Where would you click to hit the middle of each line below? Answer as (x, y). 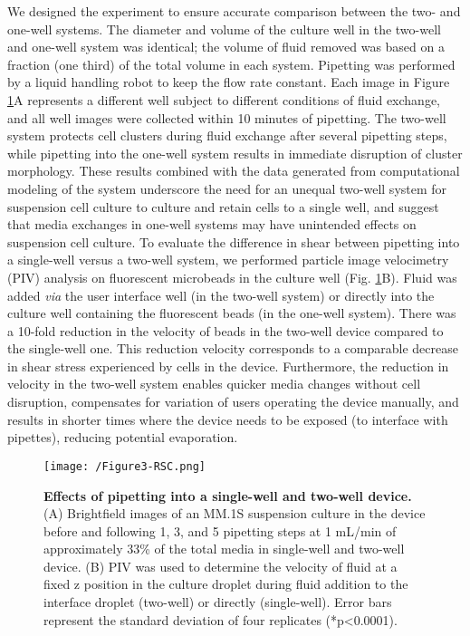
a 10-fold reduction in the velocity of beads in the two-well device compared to (225, 330)
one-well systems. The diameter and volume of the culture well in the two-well (224, 29)
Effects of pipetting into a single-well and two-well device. (228, 495)
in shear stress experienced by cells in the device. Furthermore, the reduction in (228, 366)
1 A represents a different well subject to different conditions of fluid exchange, (224, 99)
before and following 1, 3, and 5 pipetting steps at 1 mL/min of (220, 530)
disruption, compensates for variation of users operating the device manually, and (233, 402)
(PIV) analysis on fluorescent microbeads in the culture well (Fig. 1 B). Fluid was (232, 277)
